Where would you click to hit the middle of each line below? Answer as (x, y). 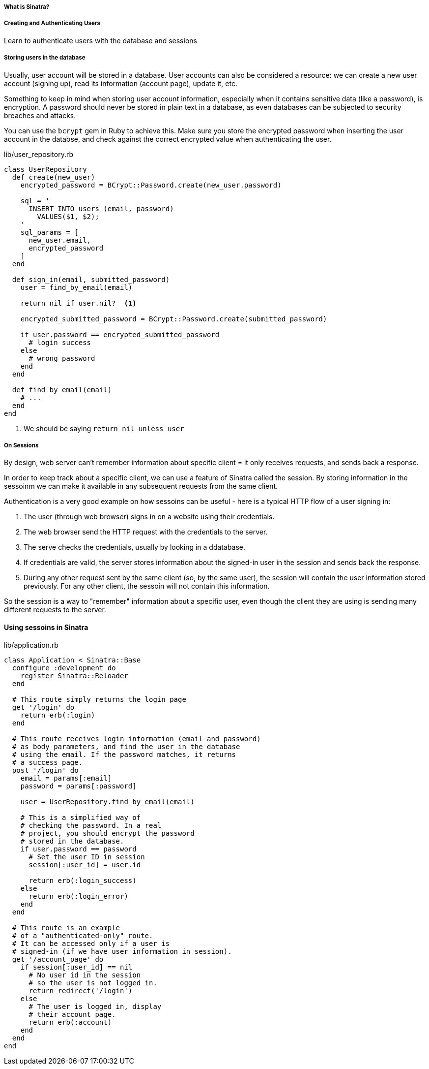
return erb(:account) (70, 1022)
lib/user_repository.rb (39, 154)
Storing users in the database (45, 58)
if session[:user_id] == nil (76, 967)
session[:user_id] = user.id (85, 865)
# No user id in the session (85, 975)
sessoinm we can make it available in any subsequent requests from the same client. (141, 486)
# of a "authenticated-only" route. (83, 935)
